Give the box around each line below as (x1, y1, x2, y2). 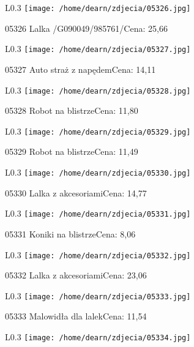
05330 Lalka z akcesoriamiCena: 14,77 (5, 186, 147, 199)
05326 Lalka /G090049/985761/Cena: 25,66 (5, 21, 168, 34)
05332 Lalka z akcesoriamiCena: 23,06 (5, 269, 147, 282)
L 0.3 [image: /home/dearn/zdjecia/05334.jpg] (5, 330, 191, 343)
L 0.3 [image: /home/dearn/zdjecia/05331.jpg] (5, 207, 191, 220)
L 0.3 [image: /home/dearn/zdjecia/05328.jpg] (5, 83, 191, 96)
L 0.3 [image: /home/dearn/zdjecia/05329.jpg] (5, 124, 191, 137)
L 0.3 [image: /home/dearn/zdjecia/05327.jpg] (5, 42, 191, 55)
